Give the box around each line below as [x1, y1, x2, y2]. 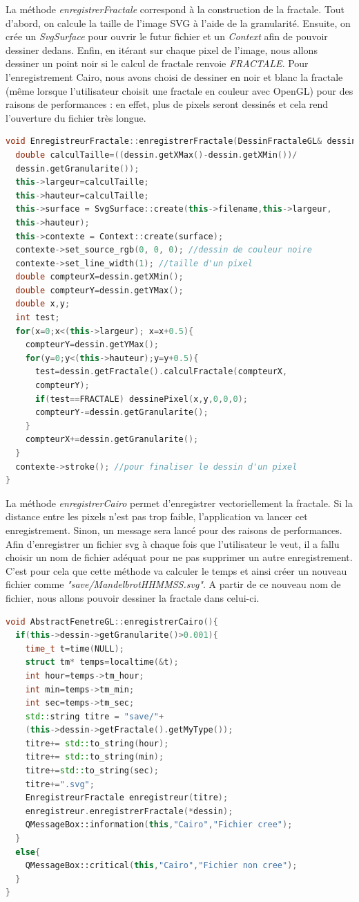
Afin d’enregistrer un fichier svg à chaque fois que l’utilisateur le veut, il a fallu [6, 536, 340, 551]
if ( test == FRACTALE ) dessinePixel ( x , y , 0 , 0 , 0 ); [35, 394, 248, 404]
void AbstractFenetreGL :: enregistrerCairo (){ [6, 616, 218, 627]
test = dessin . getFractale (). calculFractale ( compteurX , [35, 367, 288, 377]
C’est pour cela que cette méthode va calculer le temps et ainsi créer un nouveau [6, 563, 347, 578]
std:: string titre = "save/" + [25, 711, 164, 721]
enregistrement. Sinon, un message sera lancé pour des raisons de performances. [6, 522, 342, 537]
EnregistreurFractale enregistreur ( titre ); [25, 793, 229, 803]
